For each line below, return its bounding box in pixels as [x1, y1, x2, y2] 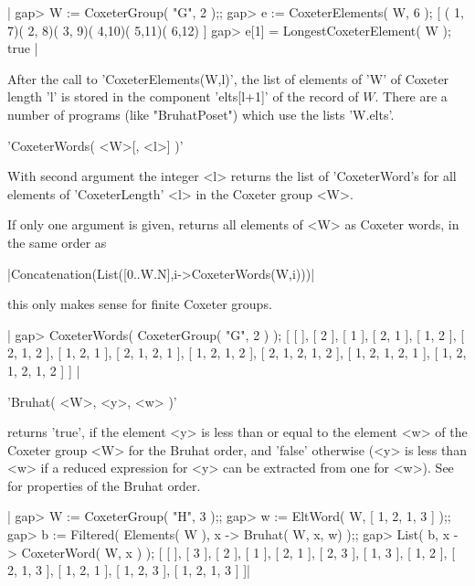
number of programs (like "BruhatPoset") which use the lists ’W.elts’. [7, 104, 395, 123]
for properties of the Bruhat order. [7, 475, 201, 495]
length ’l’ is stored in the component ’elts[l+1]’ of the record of [7, 87, 359, 106]
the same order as [7, 232, 107, 251]
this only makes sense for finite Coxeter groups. [7, 294, 272, 314]
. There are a [375, 87, 448, 106]
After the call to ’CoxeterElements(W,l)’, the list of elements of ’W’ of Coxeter [7, 69, 449, 88]
